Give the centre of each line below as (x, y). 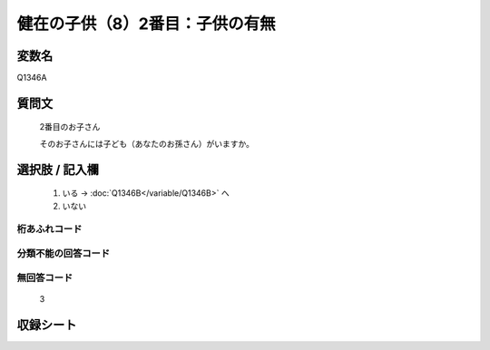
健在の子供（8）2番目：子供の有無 (146, 24)
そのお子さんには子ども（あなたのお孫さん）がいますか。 (147, 143)
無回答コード (45, 277)
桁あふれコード (49, 229)
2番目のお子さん (70, 127)
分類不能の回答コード (64, 253)
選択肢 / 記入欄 (58, 169)
